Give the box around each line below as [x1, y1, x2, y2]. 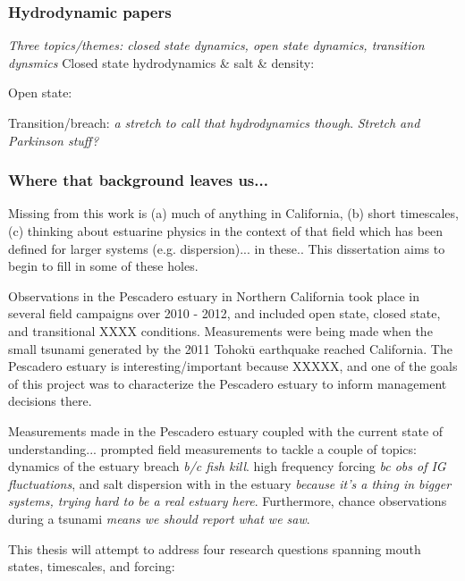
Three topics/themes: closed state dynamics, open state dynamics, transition [8, 36, 425, 55]
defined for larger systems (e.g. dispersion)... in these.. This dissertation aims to [8, 239, 445, 257]
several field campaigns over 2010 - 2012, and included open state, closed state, [8, 304, 441, 323]
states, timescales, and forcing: [8, 557, 175, 576]
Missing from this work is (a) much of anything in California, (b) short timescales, [8, 204, 459, 223]
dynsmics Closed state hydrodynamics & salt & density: [8, 53, 315, 72]
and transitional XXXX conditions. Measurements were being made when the [8, 321, 433, 340]
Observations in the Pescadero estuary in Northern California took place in [8, 286, 420, 305]
